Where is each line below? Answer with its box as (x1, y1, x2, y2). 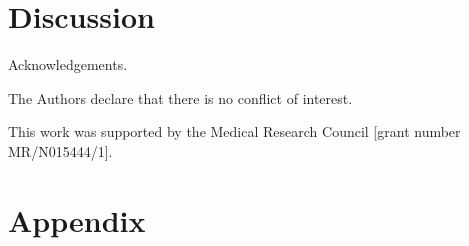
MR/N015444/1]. (8, 140, 113, 161)
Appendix (8, 199, 146, 240)
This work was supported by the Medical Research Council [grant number (8, 121, 461, 142)
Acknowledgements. (8, 54, 128, 75)
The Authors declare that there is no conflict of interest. (8, 87, 353, 108)
